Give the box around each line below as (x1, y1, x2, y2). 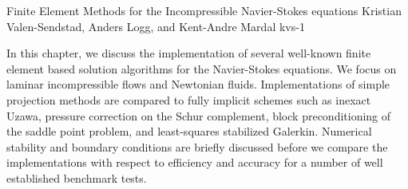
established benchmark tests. (6, 169, 147, 186)
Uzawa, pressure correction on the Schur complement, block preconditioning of (6, 107, 391, 124)
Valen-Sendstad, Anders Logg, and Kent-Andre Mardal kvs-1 (6, 18, 305, 34)
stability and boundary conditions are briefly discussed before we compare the (6, 138, 388, 155)
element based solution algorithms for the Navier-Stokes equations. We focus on (6, 60, 397, 77)
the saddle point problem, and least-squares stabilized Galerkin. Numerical (6, 123, 372, 140)
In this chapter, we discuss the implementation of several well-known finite (6, 45, 371, 61)
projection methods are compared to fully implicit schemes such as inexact (6, 91, 371, 108)
